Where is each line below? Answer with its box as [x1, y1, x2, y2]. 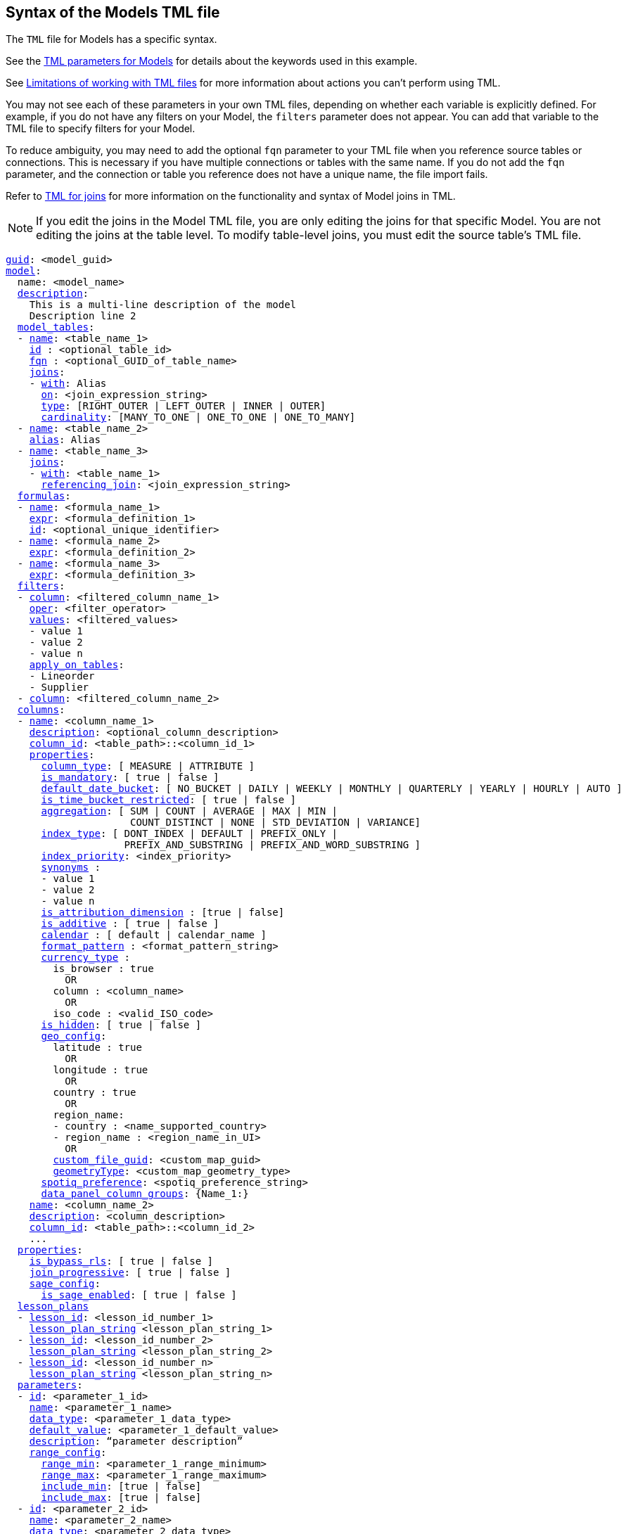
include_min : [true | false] [41, 1481, 202, 1493]
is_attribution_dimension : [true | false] [41, 907, 285, 919]
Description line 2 [29, 310, 136, 322]
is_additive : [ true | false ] [41, 918, 219, 930]
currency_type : [41, 952, 131, 964]
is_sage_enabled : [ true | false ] [41, 1289, 237, 1301]
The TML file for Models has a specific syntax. [6, 33, 217, 46]
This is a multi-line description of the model [29, 299, 297, 311]
